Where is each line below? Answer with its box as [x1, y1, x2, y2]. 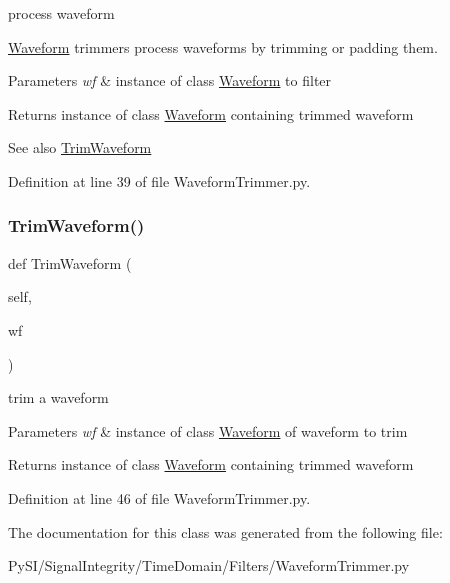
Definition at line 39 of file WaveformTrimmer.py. [8, 170, 311, 191]
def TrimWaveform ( [8, 252, 132, 273]
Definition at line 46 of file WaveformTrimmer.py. [8, 487, 311, 508]
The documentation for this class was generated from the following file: [8, 521, 443, 542]
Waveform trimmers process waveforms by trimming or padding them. [8, 36, 438, 57]
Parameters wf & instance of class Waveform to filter [8, 70, 332, 91]
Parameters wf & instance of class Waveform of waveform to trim [8, 420, 408, 441]
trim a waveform [8, 387, 109, 408]
